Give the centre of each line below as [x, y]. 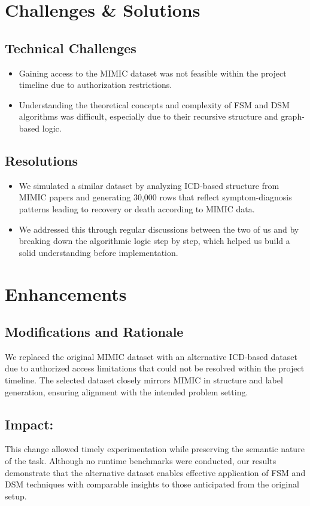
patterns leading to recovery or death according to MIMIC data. [137, 208]
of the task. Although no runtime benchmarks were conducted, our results [141, 461]
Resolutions [42, 160]
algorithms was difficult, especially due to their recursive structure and [148, 116]
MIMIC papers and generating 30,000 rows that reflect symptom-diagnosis [155, 197]
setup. [16, 496]
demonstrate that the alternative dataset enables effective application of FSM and [155, 472]
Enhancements [66, 293]
